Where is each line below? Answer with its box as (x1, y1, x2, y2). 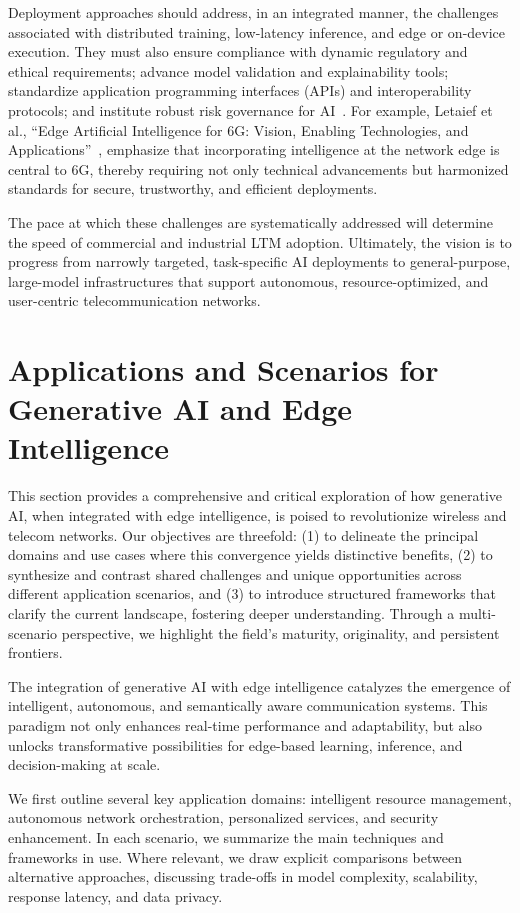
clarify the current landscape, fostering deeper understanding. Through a (8, 602, 455, 623)
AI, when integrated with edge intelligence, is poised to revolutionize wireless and (8, 505, 507, 525)
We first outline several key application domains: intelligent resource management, (8, 787, 512, 808)
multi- (458, 602, 496, 623)
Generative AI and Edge (8, 388, 353, 429)
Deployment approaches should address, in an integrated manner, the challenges (8, 2, 499, 22)
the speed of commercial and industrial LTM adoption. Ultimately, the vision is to (8, 231, 512, 252)
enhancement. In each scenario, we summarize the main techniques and (8, 826, 444, 847)
